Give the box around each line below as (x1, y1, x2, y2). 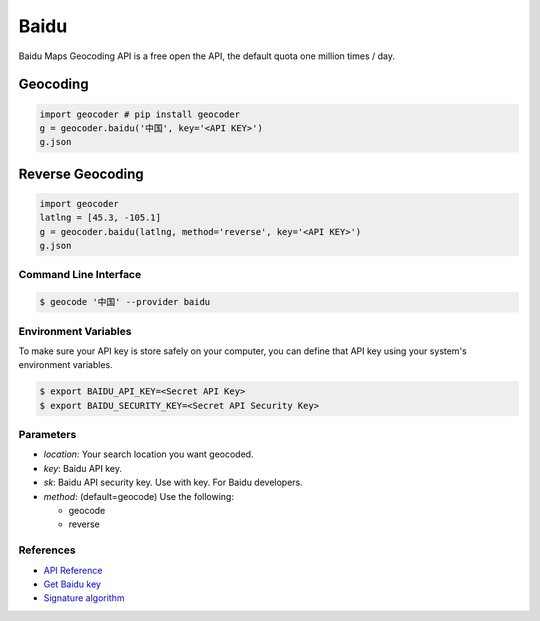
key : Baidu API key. (43, 462, 123, 474)
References (18, 543, 76, 557)
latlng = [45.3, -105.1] (39, 212, 162, 224)
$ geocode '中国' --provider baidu (39, 296, 211, 308)
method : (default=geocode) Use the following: (43, 490, 235, 502)
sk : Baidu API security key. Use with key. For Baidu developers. (43, 476, 304, 489)
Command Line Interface (18, 268, 142, 282)
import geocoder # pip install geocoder (39, 108, 240, 120)
